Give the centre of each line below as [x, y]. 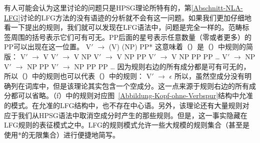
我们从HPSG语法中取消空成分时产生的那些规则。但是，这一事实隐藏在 [132, 115]
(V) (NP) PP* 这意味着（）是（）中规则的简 [181, 47]
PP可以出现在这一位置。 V [48, 47]
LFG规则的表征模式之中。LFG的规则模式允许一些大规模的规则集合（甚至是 [127, 125]
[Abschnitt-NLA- [217, 7]
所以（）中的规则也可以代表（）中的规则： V [78, 76]
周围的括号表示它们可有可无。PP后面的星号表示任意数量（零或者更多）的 [131, 37]
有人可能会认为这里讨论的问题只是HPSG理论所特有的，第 [98, 7]
